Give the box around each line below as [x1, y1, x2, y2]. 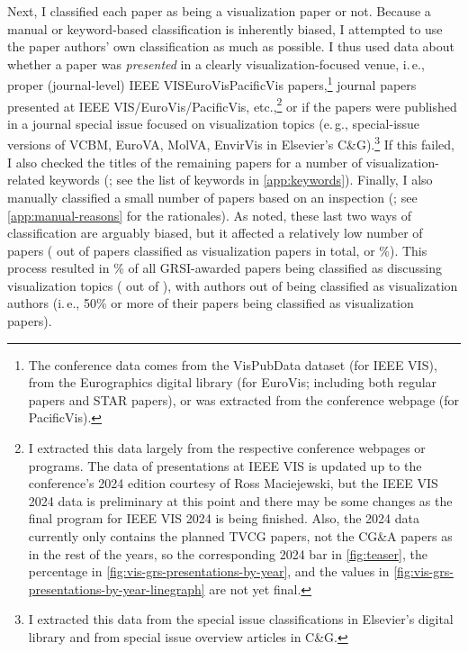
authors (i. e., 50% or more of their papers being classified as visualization [7, 294, 414, 312]
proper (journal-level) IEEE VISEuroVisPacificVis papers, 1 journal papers [7, 73, 417, 95]
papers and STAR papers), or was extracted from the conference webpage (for [28, 390, 460, 409]
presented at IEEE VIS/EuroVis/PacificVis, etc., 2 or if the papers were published [7, 94, 457, 115]
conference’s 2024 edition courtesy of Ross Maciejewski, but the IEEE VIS [28, 474, 438, 493]
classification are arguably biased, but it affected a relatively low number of [7, 223, 423, 242]
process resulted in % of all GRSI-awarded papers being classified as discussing [7, 258, 443, 277]
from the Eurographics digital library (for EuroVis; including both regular [28, 373, 437, 392]
